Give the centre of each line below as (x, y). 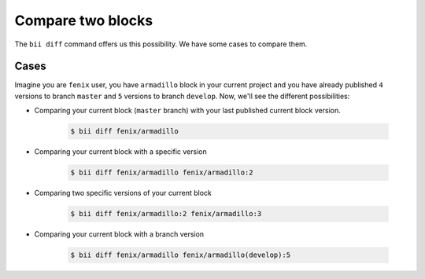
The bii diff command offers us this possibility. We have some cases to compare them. (161, 44)
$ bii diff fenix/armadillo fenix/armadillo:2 (162, 173)
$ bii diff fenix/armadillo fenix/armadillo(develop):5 (181, 255)
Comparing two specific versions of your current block (123, 193)
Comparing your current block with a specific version (121, 152)
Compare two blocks (84, 20)
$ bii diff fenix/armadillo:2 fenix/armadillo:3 (166, 214)
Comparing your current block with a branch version (119, 234)
